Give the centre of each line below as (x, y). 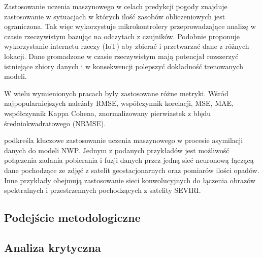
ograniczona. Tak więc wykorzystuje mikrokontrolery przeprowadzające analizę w (130, 26)
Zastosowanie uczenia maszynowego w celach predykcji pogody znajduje (116, 6)
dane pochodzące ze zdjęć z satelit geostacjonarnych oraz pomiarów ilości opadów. (132, 170)
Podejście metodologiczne (72, 218)
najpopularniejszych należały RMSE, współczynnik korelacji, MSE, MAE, (119, 103)
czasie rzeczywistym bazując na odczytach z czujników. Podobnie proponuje (122, 36)
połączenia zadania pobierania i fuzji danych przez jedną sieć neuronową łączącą (129, 160)
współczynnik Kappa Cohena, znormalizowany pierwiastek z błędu (108, 113)
